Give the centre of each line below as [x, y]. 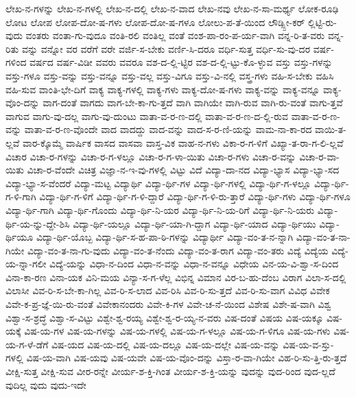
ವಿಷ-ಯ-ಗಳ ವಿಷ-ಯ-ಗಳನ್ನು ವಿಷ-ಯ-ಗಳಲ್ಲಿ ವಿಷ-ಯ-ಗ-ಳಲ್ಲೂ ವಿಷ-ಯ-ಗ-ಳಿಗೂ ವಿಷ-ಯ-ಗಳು [177, 331]
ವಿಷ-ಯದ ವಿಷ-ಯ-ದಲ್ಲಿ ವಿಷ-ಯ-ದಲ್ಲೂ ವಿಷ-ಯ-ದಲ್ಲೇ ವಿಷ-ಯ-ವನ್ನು [165, 344]
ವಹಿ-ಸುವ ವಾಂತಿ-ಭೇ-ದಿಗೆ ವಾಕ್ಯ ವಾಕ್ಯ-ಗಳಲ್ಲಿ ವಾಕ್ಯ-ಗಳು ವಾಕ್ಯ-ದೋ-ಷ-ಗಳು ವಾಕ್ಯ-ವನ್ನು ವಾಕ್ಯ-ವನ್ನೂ [163, 89]
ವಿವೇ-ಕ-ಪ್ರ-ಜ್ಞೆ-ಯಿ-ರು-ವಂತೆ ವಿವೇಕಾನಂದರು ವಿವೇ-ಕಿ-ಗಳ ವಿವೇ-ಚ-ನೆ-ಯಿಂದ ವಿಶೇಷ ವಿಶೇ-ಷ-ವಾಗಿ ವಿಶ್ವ [168, 304]
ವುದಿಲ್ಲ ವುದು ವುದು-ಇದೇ [46, 384]
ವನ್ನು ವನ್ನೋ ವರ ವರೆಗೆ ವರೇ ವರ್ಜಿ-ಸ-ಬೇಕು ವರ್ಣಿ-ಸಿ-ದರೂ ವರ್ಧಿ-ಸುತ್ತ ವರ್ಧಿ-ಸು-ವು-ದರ [166, 48]
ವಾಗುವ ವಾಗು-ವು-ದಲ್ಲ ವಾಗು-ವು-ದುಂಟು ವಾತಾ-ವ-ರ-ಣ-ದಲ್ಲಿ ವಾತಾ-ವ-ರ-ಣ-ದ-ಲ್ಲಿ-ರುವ [147, 116]
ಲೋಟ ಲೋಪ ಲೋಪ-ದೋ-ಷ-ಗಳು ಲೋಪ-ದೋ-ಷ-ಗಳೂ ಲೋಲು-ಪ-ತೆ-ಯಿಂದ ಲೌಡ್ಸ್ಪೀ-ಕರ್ [155, 22]
